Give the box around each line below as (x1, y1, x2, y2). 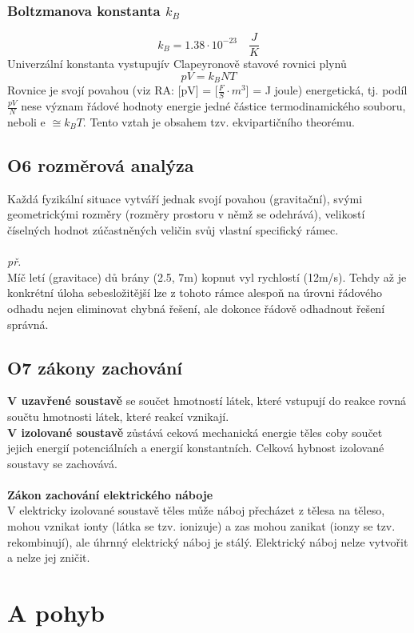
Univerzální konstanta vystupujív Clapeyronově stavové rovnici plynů (7, 55, 347, 72)
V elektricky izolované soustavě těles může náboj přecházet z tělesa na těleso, (7, 502, 385, 519)
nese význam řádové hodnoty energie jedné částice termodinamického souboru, (21, 98, 406, 114)
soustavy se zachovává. (7, 455, 117, 471)
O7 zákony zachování (7, 355, 183, 379)
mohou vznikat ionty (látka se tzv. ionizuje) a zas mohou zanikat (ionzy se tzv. (7, 518, 396, 535)
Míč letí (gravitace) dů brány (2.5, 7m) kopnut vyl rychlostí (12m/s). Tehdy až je (7, 268, 407, 285)
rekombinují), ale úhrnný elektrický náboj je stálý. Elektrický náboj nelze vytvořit (7, 533, 408, 550)
